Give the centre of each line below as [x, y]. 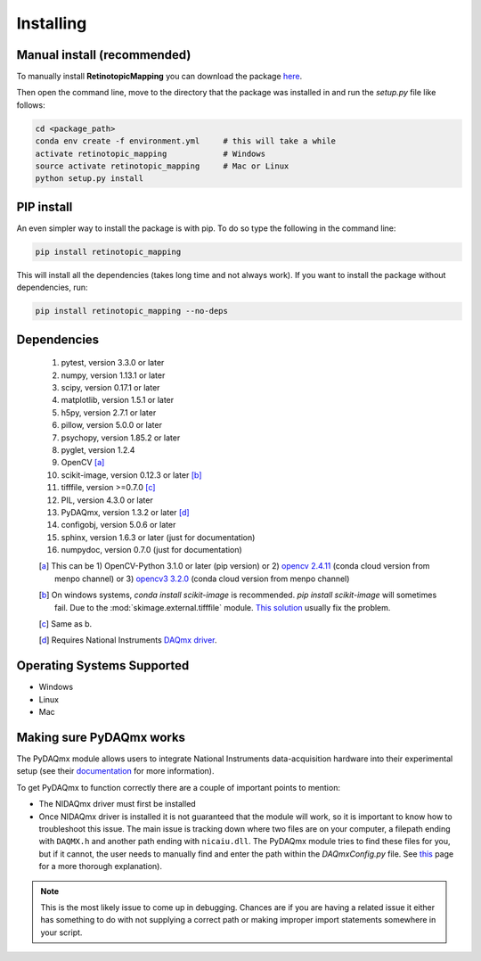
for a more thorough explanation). [100, 867]
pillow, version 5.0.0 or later [111, 425]
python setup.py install [90, 179]
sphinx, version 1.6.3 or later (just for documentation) [158, 537]
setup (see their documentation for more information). [115, 771]
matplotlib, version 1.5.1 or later [118, 400]
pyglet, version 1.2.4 [98, 449]
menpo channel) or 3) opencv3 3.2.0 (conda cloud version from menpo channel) [202, 579]
